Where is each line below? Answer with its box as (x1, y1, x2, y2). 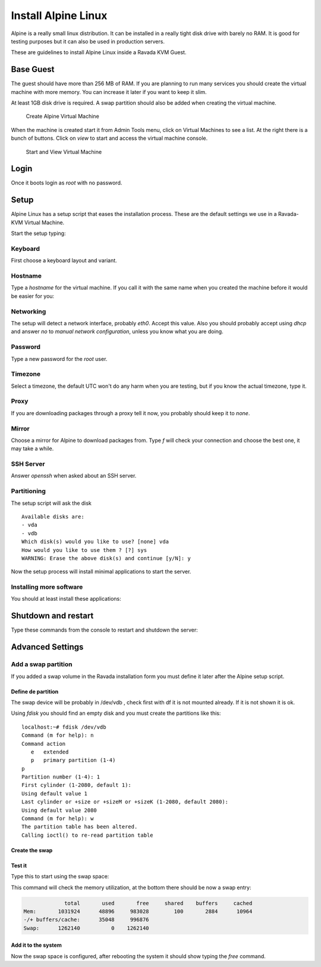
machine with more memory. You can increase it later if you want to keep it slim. (11, 88, 207, 95)
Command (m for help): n (21, 732, 94, 739)
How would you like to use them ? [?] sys (21, 547, 147, 553)
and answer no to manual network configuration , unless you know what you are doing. (11, 328, 224, 335)
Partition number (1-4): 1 (21, 774, 100, 780)
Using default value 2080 (21, 806, 97, 814)
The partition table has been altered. (21, 824, 138, 830)
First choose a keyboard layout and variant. (11, 257, 117, 264)
